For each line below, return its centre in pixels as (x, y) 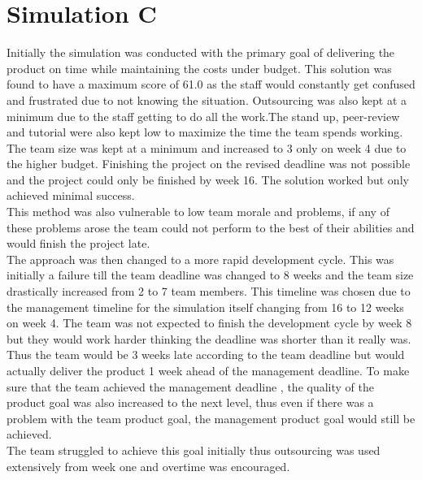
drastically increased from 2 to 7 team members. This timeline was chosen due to (209, 291)
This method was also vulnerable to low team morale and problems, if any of (198, 212)
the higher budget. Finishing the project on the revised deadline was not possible (209, 164)
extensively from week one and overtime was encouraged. (148, 466)
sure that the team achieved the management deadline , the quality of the (190, 386)
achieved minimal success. (71, 195)
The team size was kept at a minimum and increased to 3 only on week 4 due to (207, 147)
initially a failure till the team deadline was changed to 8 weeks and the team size (210, 275)
